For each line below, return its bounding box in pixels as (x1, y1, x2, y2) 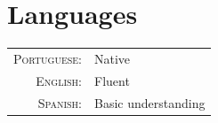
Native (94, 49, 131, 67)
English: (36, 71, 82, 89)
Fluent (94, 71, 130, 89)
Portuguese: (13, 49, 82, 67)
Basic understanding (94, 93, 206, 111)
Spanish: (37, 93, 82, 111)
